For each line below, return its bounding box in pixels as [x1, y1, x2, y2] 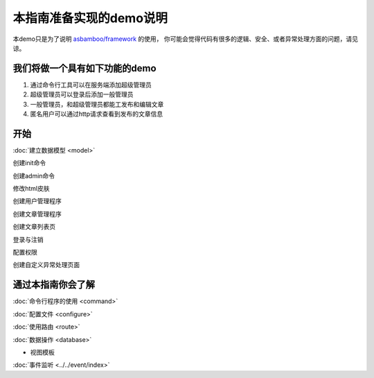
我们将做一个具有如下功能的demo [12, 62, 157, 74]
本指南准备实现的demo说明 [12, 10, 168, 26]
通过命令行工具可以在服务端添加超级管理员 [30, 80, 152, 89]
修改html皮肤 [12, 184, 50, 193]
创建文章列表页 [12, 223, 55, 231]
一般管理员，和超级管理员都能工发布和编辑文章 [30, 100, 164, 108]
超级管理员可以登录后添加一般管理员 [30, 90, 134, 98]
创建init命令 [12, 159, 46, 167]
